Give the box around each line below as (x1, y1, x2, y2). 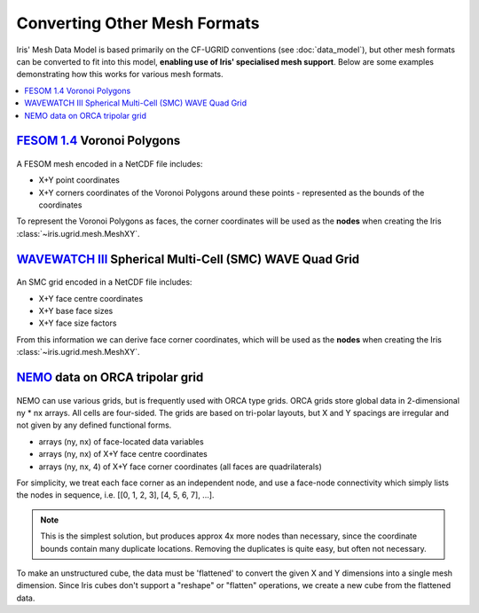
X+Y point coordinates (38, 175, 120, 185)
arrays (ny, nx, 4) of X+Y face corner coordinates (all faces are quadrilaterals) (38, 461, 323, 472)
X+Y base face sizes (38, 306, 114, 317)
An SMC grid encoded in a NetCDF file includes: (16, 277, 192, 287)
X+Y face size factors (38, 318, 117, 328)
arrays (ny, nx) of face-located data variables (38, 436, 204, 447)
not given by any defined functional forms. (16, 420, 172, 430)
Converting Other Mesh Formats (16, 13, 260, 33)
